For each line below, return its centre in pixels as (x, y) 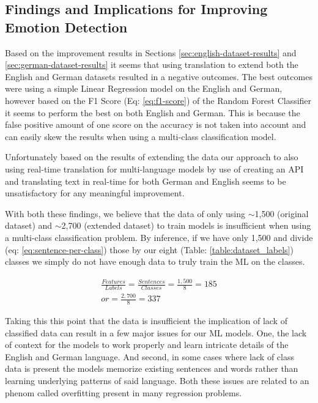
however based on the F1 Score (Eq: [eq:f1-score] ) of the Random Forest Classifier (158, 100)
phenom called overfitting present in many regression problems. (124, 392)
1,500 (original (282, 213)
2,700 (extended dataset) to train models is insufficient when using (186, 225)
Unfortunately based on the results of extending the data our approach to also (152, 157)
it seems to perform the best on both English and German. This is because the (153, 112)
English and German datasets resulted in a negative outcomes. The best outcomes (159, 76)
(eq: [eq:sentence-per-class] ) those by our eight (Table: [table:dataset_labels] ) (149, 249)
